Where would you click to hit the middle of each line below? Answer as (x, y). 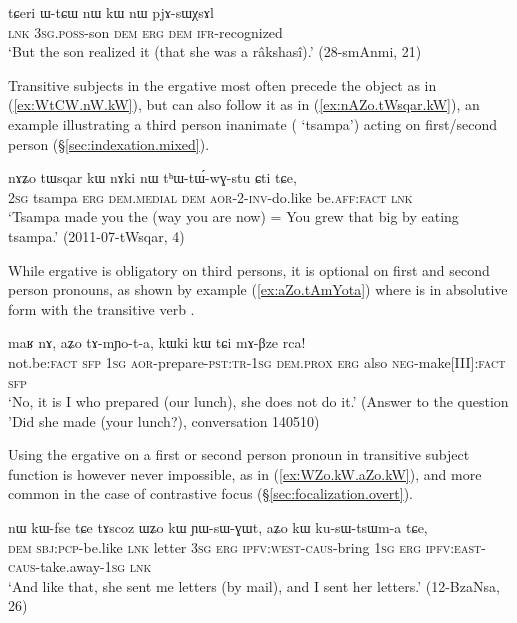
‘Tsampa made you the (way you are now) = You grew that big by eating (233, 216)
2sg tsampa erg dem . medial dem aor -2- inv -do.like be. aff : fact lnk (210, 196)
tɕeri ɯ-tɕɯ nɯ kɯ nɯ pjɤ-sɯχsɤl (111, 12)
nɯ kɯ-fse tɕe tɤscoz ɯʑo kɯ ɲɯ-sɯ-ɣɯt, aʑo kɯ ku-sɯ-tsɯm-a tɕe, (218, 527)
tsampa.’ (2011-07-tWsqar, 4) (96, 235)
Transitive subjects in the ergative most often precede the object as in (222, 84)
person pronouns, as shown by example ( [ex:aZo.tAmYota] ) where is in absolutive (258, 289)
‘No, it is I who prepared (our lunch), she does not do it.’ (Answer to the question (258, 401)
